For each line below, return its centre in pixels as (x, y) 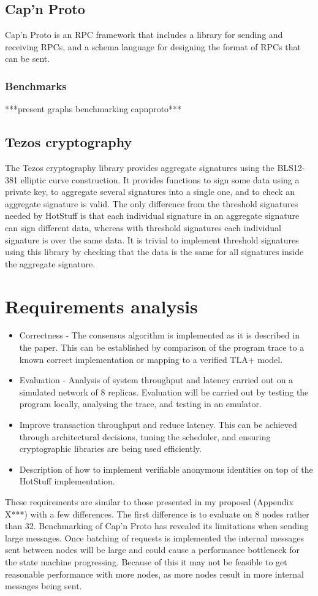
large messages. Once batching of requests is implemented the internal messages (154, 537)
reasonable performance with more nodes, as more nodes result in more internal (154, 574)
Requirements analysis (101, 306)
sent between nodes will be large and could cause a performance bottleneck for (153, 550)
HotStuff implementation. (67, 481)
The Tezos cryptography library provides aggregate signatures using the (140, 167)
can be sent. (28, 59)
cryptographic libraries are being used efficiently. (110, 449)
